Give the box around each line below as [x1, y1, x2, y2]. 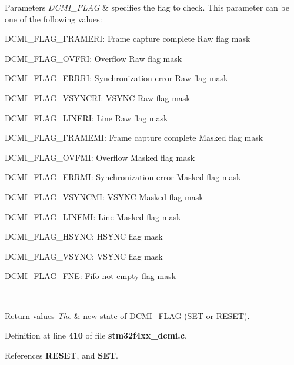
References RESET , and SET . [5, 349, 118, 361]
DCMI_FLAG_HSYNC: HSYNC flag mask [5, 230, 163, 243]
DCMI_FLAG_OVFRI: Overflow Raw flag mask [5, 52, 182, 64]
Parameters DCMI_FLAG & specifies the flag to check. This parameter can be [5, 1, 289, 13]
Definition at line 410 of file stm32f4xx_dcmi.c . [5, 329, 187, 341]
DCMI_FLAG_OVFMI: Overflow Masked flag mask [5, 151, 195, 163]
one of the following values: [5, 12, 102, 25]
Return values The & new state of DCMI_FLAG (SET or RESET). [5, 309, 250, 321]
